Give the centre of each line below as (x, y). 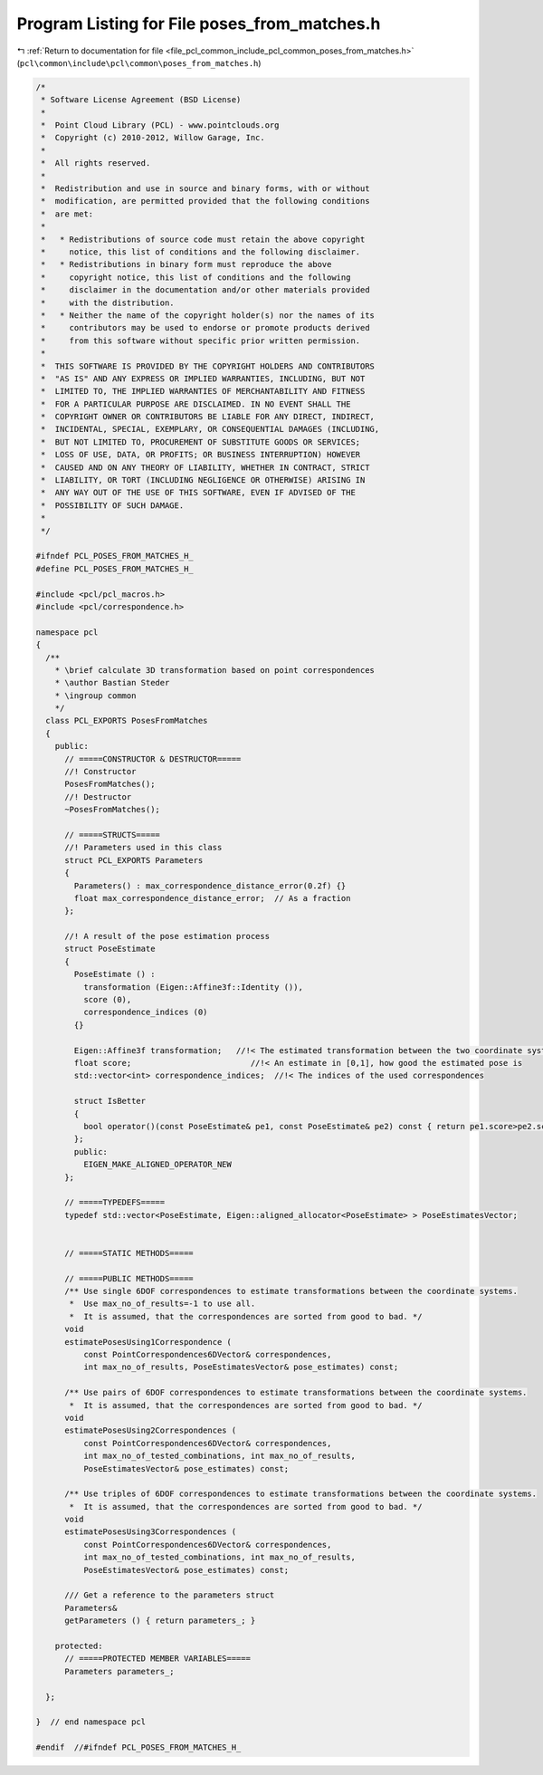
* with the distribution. (108, 302)
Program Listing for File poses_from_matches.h (199, 24)
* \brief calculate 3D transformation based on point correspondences (215, 670)
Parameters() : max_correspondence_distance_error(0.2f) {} (210, 886)
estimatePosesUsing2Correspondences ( (151, 1430)
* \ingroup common (95, 696)
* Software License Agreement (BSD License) (141, 100)
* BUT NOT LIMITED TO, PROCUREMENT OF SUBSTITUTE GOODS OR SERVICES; (201, 442)
